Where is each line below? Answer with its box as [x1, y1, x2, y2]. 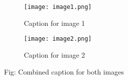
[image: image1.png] [24, 3, 92, 10]
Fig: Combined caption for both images [4, 66, 124, 77]
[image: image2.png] [24, 35, 92, 43]
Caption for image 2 [24, 49, 85, 60]
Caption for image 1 [24, 17, 85, 28]
